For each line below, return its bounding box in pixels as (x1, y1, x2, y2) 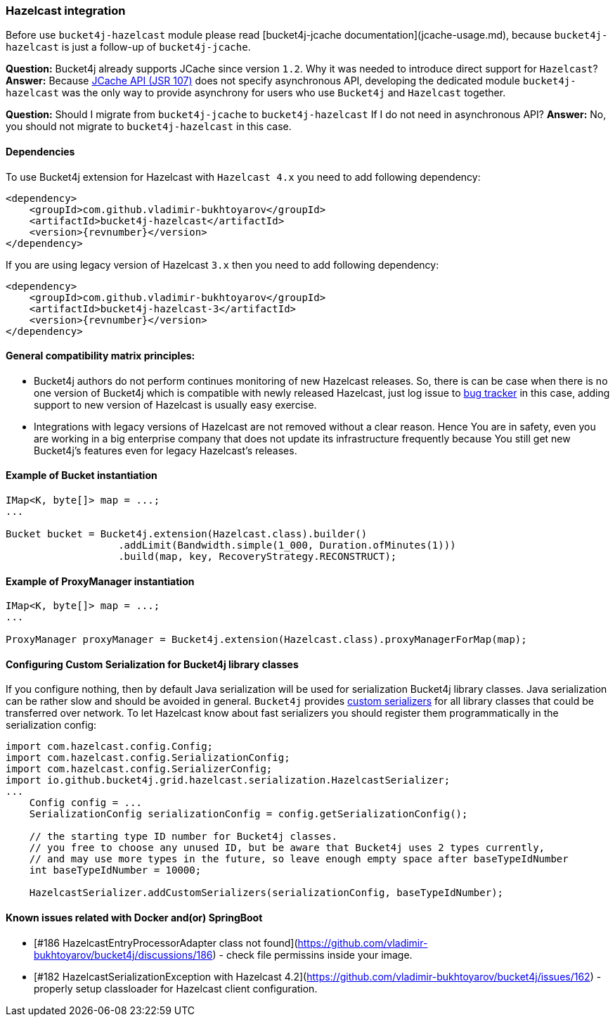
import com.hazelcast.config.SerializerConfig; (6, 763, 273, 775)
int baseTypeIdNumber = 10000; (29, 864, 202, 876)
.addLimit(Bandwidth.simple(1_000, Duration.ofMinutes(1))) (118, 539, 456, 551)
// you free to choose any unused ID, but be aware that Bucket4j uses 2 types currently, (29, 842, 545, 854)
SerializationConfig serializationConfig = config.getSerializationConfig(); (29, 808, 468, 820)
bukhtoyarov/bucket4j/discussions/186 (34, 948, 213, 961)
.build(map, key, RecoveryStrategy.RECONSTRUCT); (118, 551, 397, 563)
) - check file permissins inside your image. (212, 948, 413, 961)
